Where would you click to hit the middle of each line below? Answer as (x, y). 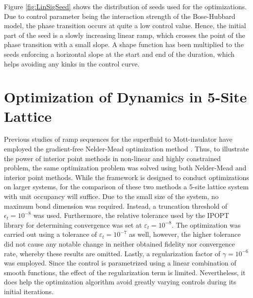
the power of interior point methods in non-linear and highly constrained (112, 158)
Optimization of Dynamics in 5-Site (126, 97)
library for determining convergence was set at (73, 224)
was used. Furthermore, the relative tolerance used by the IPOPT (131, 215)
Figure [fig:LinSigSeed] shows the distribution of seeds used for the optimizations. (125, 6)
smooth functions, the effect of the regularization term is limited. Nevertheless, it (125, 272)
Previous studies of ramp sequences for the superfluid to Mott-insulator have (118, 139)
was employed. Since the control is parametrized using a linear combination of (120, 263)
